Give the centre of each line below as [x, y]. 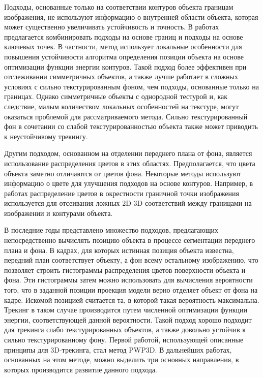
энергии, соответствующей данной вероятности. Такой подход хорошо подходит [128, 319]
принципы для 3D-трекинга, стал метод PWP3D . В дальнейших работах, [118, 349]
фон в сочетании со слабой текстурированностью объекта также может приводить [131, 126]
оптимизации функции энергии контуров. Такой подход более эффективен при [125, 66]
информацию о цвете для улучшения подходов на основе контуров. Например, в [129, 183]
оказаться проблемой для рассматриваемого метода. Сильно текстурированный [126, 116]
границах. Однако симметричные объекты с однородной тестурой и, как [116, 96]
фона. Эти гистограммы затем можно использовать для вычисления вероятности [128, 280]
